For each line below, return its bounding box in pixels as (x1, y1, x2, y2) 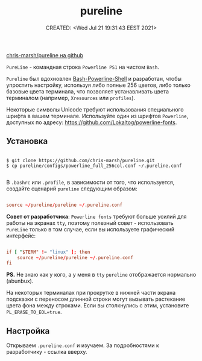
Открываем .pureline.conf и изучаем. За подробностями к (6, 342, 160, 349)
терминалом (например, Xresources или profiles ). (6, 94, 136, 101)
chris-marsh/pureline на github (6, 51, 83, 58)
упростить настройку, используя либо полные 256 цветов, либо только (6, 81, 191, 89)
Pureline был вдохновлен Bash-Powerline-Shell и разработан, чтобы (6, 75, 182, 82)
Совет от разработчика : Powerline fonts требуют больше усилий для (6, 213, 187, 220)
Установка (6, 136, 48, 146)
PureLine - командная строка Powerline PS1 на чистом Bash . (6, 63, 160, 71)
